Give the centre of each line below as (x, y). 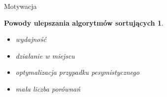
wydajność (31, 39)
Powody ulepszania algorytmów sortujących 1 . (84, 22)
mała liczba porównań (48, 88)
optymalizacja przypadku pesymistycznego (77, 72)
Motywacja (20, 6)
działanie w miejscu (45, 55)
